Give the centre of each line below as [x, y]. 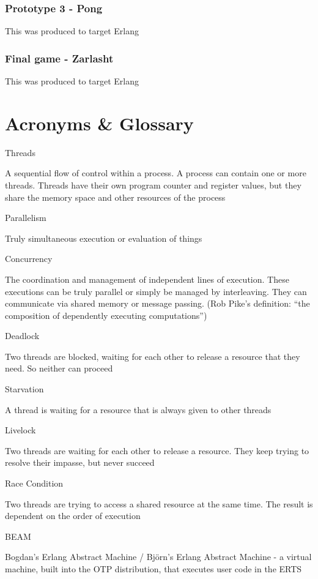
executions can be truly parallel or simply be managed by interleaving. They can [156, 291]
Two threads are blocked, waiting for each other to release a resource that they [153, 356]
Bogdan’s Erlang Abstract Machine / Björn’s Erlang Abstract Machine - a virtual [158, 557]
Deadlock [22, 336]
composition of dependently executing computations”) [106, 315]
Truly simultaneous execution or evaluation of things [104, 238]
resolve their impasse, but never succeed [80, 462]
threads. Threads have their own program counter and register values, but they [153, 185]
